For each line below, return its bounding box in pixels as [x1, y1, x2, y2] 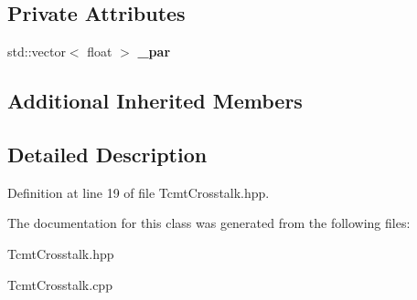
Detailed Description [7, 140, 208, 168]
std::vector [7, 42, 66, 61]
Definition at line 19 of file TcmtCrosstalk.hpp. [7, 182, 270, 202]
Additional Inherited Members [7, 87, 303, 115]
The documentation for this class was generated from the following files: [7, 213, 411, 233]
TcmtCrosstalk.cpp [7, 274, 112, 294]
